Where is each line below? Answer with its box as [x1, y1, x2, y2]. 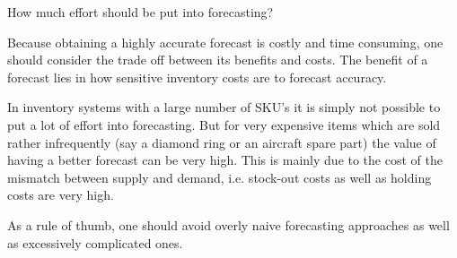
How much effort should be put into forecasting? [7, 3, 274, 21]
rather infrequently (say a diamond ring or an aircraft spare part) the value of [7, 133, 436, 151]
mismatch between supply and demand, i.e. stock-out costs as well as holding [7, 168, 432, 186]
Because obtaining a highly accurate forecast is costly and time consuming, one [7, 32, 444, 51]
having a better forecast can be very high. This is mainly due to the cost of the [7, 150, 443, 169]
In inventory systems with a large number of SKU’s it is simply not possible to [7, 98, 441, 116]
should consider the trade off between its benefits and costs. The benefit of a [7, 50, 428, 69]
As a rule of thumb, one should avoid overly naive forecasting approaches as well [7, 215, 450, 234]
